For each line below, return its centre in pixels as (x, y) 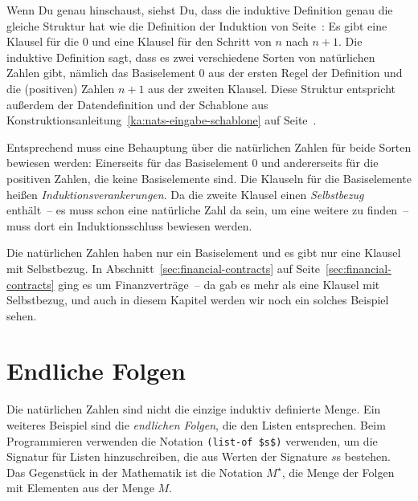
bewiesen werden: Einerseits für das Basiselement (127, 163)
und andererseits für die (320, 163)
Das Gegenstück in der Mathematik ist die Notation (135, 472)
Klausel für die (43, 41)
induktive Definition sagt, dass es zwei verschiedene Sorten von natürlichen (191, 57)
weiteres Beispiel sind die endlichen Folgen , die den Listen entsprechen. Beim (196, 425)
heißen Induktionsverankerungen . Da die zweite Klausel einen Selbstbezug (185, 194)
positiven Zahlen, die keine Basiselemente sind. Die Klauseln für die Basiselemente (209, 178)
